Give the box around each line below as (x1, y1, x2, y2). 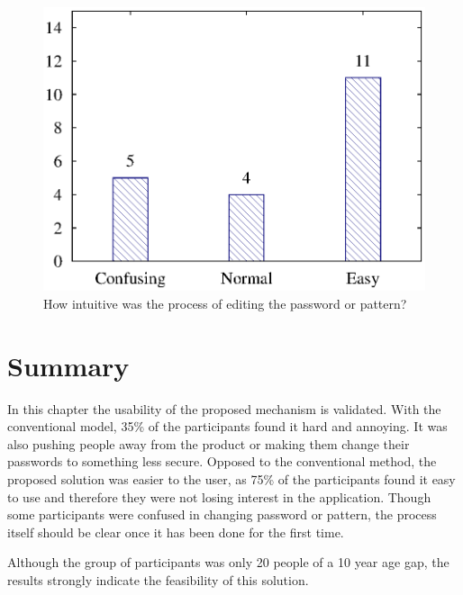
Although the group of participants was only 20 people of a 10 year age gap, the (7, 553, 449, 572)
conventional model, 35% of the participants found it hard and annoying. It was (7, 417, 448, 436)
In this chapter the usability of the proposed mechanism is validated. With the (7, 399, 441, 418)
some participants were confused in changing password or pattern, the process (7, 505, 437, 524)
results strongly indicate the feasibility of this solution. (7, 570, 309, 589)
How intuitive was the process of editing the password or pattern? (43, 293, 407, 312)
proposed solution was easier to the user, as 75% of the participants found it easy (7, 469, 456, 488)
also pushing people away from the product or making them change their (7, 434, 410, 453)
